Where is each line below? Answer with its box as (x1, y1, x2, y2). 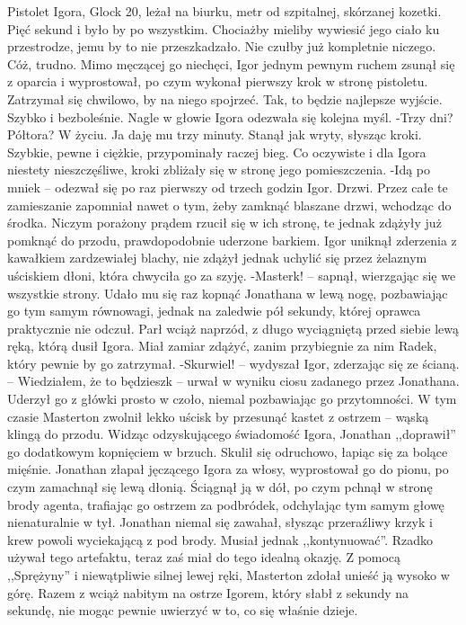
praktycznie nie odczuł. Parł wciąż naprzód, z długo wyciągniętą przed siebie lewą (7, 318, 459, 337)
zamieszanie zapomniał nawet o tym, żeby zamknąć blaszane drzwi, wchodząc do (7, 195, 452, 214)
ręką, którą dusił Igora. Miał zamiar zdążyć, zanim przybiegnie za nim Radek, (7, 336, 437, 355)
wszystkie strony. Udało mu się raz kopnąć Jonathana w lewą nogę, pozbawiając (7, 283, 448, 302)
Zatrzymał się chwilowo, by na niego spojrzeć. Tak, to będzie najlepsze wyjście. (7, 89, 443, 108)
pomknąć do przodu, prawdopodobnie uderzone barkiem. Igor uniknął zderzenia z (7, 230, 457, 249)
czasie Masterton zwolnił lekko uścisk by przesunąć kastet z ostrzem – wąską (7, 406, 429, 425)
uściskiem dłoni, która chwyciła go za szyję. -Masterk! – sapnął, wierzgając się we (7, 265, 456, 284)
